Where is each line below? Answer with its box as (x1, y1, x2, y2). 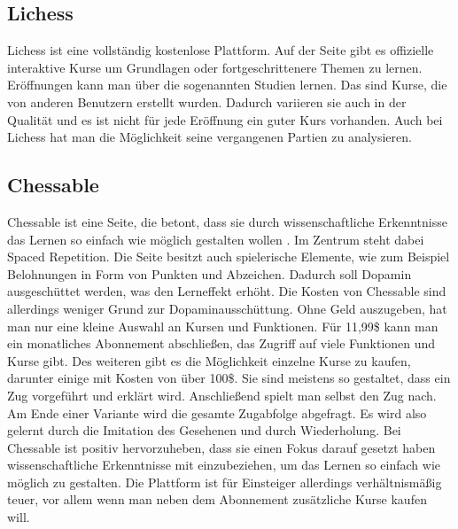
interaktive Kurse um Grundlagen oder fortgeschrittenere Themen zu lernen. (7, 58, 423, 76)
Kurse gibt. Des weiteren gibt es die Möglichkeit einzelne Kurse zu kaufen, (7, 351, 411, 370)
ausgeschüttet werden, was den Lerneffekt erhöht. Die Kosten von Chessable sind (7, 282, 446, 300)
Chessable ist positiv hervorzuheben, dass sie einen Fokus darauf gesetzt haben (7, 438, 436, 456)
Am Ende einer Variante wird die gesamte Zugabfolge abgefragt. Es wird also (7, 403, 427, 422)
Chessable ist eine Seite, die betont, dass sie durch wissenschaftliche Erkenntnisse (7, 212, 447, 230)
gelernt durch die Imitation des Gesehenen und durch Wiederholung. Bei (7, 421, 401, 440)
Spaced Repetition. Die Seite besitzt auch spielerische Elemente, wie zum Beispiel (7, 247, 450, 266)
